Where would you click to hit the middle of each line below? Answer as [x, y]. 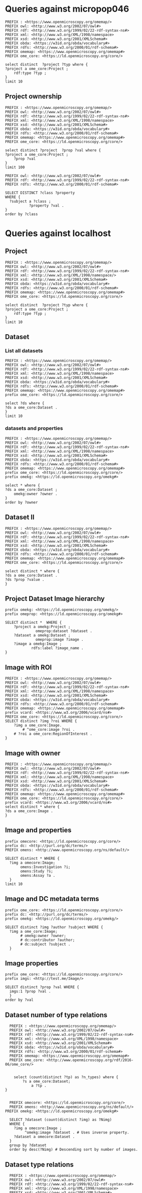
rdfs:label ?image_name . [57, 648]
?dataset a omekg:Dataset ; [42, 635]
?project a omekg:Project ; [42, 627]
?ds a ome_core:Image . [29, 811]
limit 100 [15, 167]
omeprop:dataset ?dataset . [64, 631]
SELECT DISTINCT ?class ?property [40, 193]
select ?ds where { [25, 403]
